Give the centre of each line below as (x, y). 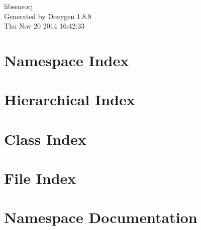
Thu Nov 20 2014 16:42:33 (44, 26)
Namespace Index (67, 60)
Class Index (45, 139)
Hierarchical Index (70, 99)
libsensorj (19, 6)
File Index (40, 178)
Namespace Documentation (101, 217)
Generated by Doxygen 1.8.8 (48, 16)
